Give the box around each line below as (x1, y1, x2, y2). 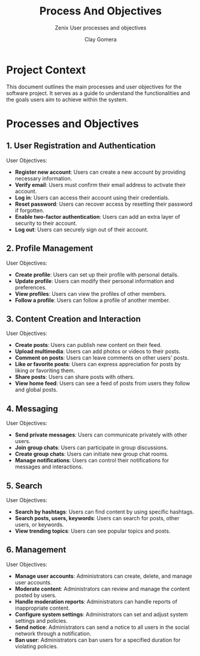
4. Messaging (6, 403, 58, 414)
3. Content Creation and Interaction (6, 314, 141, 324)
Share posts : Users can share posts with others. (14, 373, 135, 381)
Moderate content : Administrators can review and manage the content (14, 585, 190, 592)
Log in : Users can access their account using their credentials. (14, 194, 169, 201)
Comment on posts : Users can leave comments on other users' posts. (14, 354, 189, 361)
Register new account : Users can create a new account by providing (14, 168, 186, 176)
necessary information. (14, 174, 72, 182)
